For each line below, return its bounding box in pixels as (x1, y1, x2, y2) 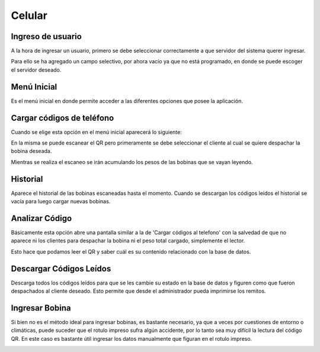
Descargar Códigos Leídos (11, 264, 111, 274)
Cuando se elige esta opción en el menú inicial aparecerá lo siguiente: (11, 128, 182, 136)
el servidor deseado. (11, 66, 62, 73)
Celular (11, 9, 47, 22)
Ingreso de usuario (11, 31, 82, 41)
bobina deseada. (11, 148, 52, 155)
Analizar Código (11, 213, 72, 223)
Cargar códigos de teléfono (11, 113, 114, 123)
